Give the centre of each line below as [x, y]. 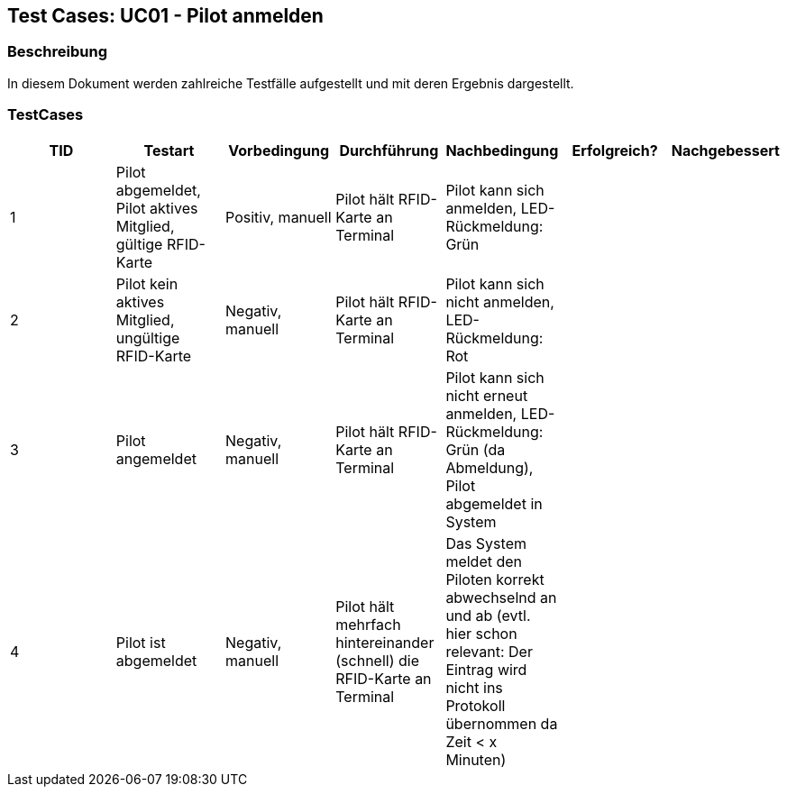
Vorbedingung [279, 150]
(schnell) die [378, 660]
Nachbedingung [502, 150]
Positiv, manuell [279, 217]
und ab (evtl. [488, 615]
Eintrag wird [486, 669]
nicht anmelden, [500, 301]
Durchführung [389, 150]
